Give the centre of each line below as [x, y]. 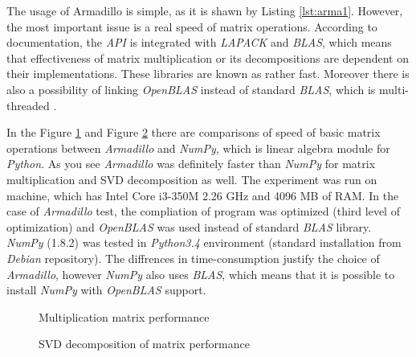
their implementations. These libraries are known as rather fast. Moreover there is [208, 74]
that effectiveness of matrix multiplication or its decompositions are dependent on [208, 57]
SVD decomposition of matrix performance [144, 344]
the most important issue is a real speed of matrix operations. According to [192, 26]
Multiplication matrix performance [124, 316]
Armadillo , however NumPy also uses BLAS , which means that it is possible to [201, 274]
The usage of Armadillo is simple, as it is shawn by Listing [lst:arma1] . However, [205, 10]
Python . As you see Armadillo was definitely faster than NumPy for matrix [191, 164]
